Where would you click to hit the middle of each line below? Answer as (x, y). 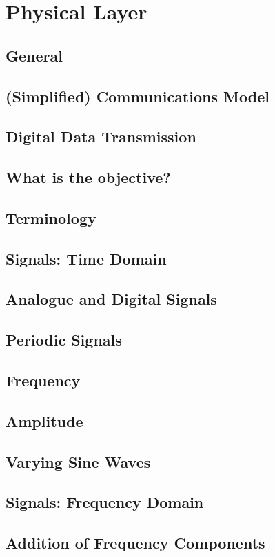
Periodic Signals (64, 340)
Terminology (51, 217)
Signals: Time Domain (86, 258)
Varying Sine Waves (78, 461)
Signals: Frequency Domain (105, 502)
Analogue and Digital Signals (111, 299)
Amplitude (44, 421)
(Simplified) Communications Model (137, 96)
